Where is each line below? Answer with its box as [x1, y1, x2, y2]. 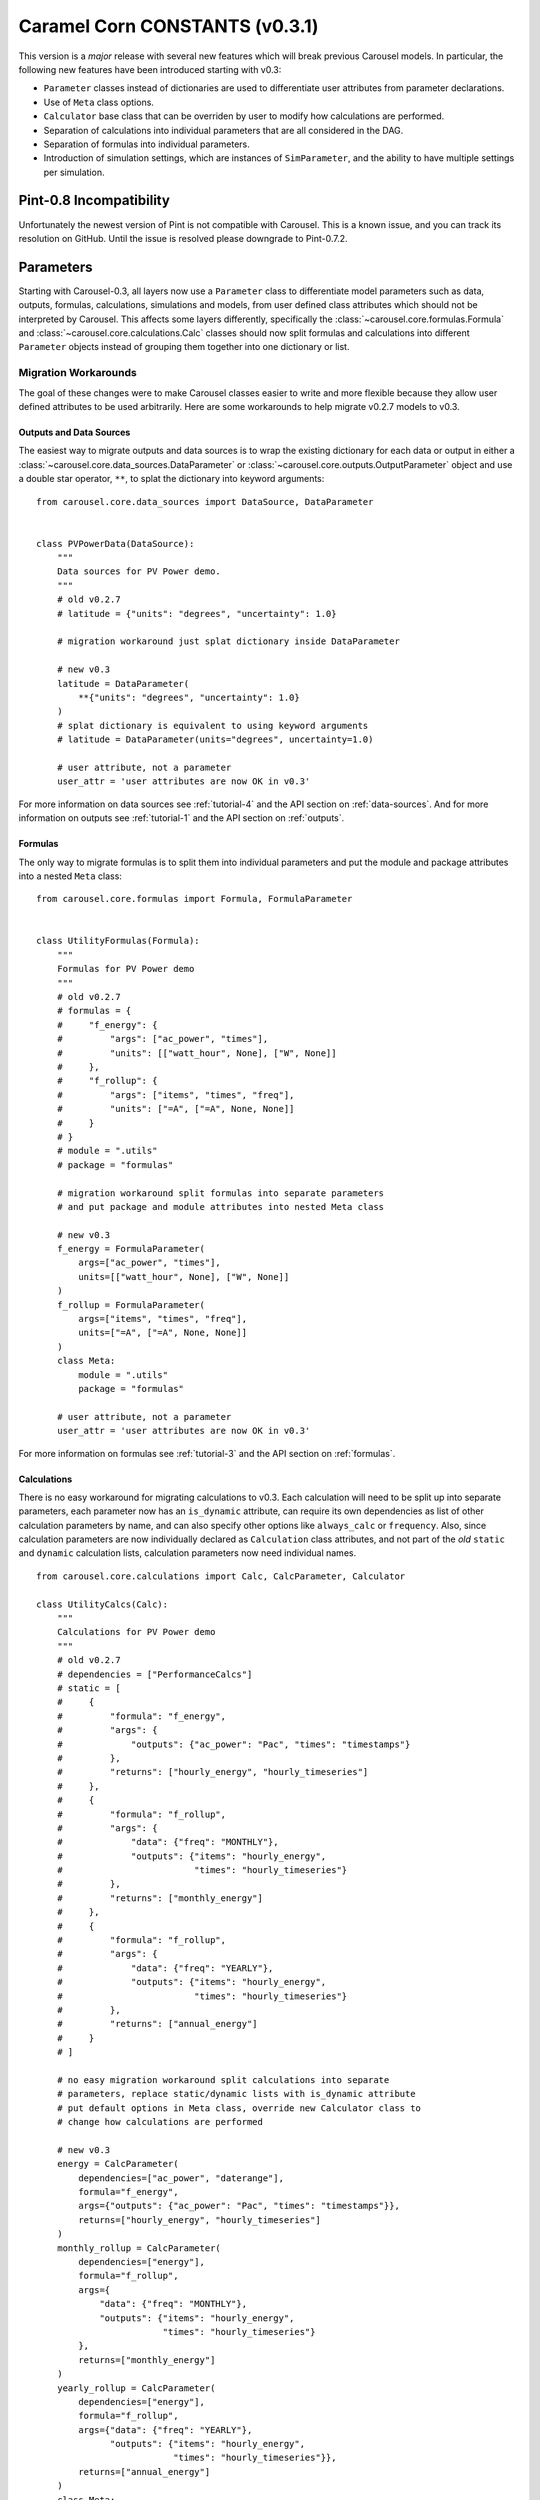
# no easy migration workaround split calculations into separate [56, 2074, 390, 2085]
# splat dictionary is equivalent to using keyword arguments [56, 720, 369, 731]
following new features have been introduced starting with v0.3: [18, 63, 282, 75]
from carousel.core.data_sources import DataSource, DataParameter [36, 496, 374, 507]
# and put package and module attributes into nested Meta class [56, 1201, 385, 1212]
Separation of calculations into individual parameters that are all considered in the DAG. [43, 124, 404, 136]
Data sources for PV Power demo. [56, 566, 222, 577]
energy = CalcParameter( [56, 2158, 179, 2170]
